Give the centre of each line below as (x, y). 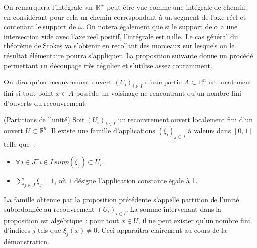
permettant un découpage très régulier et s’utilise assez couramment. (108, 65)
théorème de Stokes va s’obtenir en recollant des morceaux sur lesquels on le (119, 46)
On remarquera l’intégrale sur (49, 7)
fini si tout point (29, 93)
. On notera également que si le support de (147, 26)
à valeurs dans (210, 130)
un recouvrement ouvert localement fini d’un (185, 119)
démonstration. (27, 241)
